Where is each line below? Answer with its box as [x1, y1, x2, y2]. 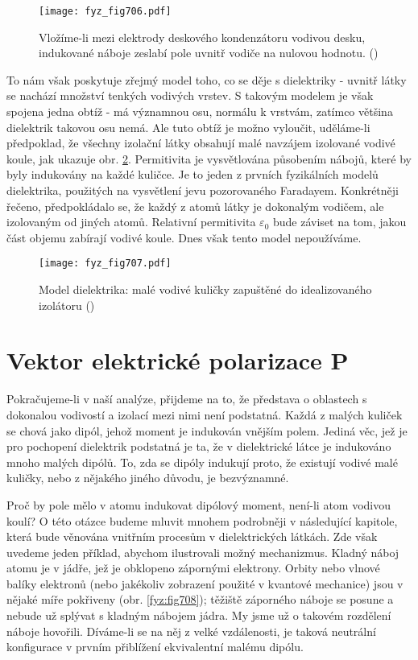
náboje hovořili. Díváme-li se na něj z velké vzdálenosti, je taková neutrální [6, 622, 376, 639]
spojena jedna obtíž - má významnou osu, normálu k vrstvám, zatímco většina [6, 103, 393, 120]
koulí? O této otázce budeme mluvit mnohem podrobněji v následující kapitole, [6, 512, 398, 529]
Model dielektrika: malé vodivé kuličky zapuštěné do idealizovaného [39, 281, 372, 298]
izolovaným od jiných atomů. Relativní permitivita [6, 213, 256, 230]
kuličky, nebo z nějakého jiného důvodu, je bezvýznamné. [6, 469, 289, 486]
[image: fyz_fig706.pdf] [39, 6, 172, 17]
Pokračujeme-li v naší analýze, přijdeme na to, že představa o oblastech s [6, 390, 367, 407]
